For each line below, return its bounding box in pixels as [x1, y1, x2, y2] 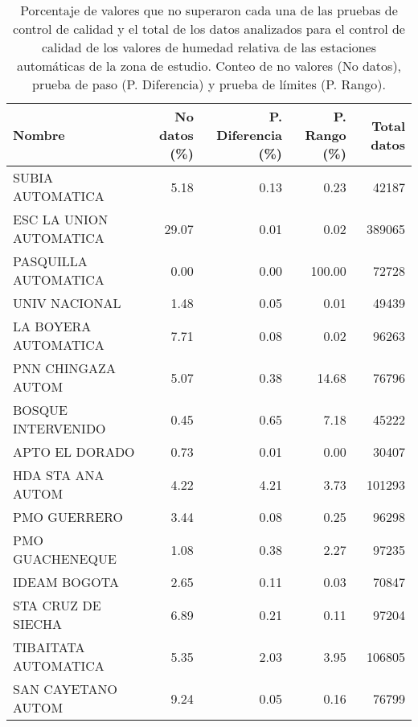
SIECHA [13, 614, 63, 633]
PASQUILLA [13, 252, 88, 270]
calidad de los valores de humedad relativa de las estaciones [41, 38, 377, 56]
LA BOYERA [13, 317, 92, 335]
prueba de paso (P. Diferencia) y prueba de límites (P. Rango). [32, 75, 386, 93]
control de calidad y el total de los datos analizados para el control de [13, 19, 405, 38]
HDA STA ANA [13, 466, 104, 484]
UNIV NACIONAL [13, 294, 121, 312]
